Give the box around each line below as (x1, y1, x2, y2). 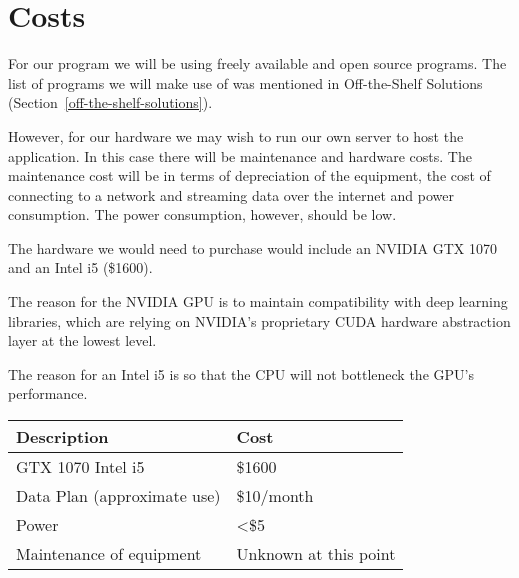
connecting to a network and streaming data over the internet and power (8, 184, 454, 205)
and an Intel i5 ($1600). (8, 257, 153, 278)
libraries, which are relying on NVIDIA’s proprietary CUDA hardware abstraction (8, 310, 511, 331)
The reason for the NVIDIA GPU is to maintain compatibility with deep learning (8, 291, 508, 312)
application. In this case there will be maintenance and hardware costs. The (8, 145, 472, 166)
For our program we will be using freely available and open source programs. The (8, 53, 507, 74)
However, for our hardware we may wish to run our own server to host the (8, 125, 464, 146)
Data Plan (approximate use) (16, 484, 221, 508)
